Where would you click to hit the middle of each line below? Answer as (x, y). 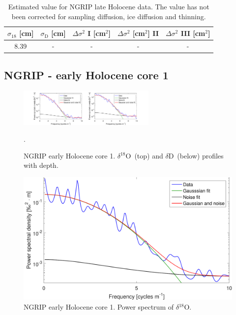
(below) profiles (200, 155)
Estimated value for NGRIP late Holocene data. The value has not (109, 6)
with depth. (41, 165)
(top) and (149, 155)
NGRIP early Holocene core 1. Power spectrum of (99, 306)
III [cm (193, 33)
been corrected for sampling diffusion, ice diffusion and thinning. (109, 16)
